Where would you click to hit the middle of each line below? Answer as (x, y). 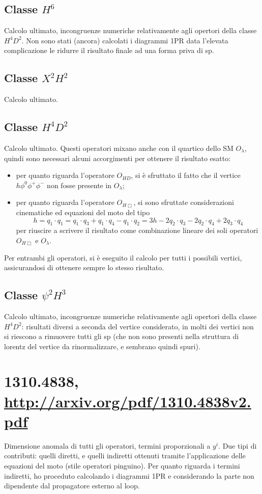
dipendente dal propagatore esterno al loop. (72, 486)
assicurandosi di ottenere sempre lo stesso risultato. (84, 267)
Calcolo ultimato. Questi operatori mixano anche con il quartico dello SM (119, 148)
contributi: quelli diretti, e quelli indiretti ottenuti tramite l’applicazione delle (125, 456)
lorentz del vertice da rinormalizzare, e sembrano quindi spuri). (102, 346)
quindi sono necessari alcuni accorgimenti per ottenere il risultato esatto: (118, 158)
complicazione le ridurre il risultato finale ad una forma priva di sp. (109, 50)
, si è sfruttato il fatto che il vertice (186, 175)
